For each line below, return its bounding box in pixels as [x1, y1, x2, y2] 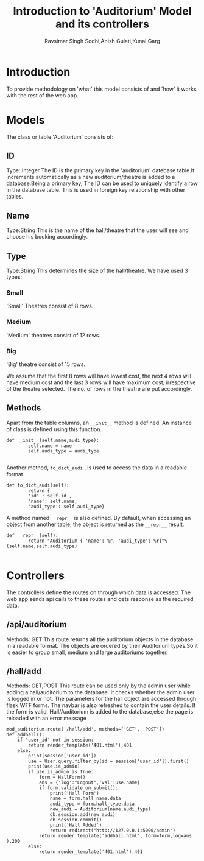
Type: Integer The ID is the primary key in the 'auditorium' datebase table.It [6, 167, 195, 174]
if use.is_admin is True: [28, 769, 94, 775]
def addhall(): [6, 732, 45, 738]
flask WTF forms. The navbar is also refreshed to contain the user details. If [6, 701, 196, 709]
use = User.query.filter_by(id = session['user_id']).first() [28, 758, 189, 765]
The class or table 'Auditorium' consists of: [6, 133, 114, 141]
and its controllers [55, 17, 150, 31]
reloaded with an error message [6, 714, 87, 722]
